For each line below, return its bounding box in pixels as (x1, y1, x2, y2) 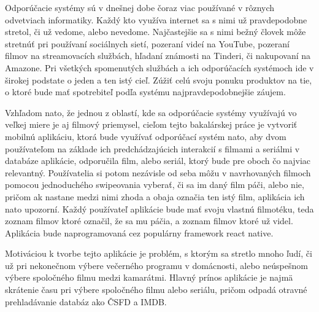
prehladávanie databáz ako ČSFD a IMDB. (5, 295, 167, 308)
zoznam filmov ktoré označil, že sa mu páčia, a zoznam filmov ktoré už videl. (5, 214, 293, 227)
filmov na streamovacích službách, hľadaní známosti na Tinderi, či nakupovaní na (5, 49, 311, 62)
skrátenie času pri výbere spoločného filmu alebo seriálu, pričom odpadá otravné (5, 283, 307, 296)
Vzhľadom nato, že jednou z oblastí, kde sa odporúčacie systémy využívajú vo (5, 106, 297, 119)
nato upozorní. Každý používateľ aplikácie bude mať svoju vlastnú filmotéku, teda (5, 202, 314, 215)
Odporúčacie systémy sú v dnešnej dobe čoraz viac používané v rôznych (5, 1, 275, 14)
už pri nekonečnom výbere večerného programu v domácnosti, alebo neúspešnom (5, 259, 308, 271)
